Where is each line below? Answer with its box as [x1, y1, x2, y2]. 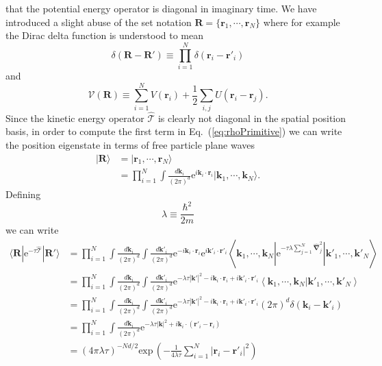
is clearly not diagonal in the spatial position [157, 110, 346, 125]
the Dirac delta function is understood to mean [5, 28, 204, 42]
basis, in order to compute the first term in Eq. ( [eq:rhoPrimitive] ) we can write [5, 124, 342, 138]
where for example [263, 14, 340, 29]
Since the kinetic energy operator [5, 110, 144, 125]
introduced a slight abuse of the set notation [5, 14, 192, 29]
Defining [5, 187, 41, 202]
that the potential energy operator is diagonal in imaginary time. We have [5, 1, 317, 15]
